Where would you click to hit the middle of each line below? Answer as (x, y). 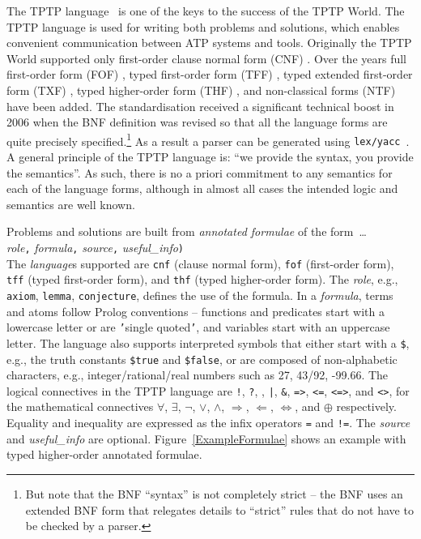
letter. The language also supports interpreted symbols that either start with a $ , (208, 342)
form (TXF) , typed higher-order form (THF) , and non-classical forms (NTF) (201, 90)
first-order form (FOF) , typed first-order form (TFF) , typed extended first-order (210, 74)
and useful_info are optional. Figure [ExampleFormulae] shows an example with (206, 438)
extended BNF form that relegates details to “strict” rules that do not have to (219, 509)
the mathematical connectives (80, 406)
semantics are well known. (71, 204)
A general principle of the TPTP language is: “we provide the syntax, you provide (210, 157)
